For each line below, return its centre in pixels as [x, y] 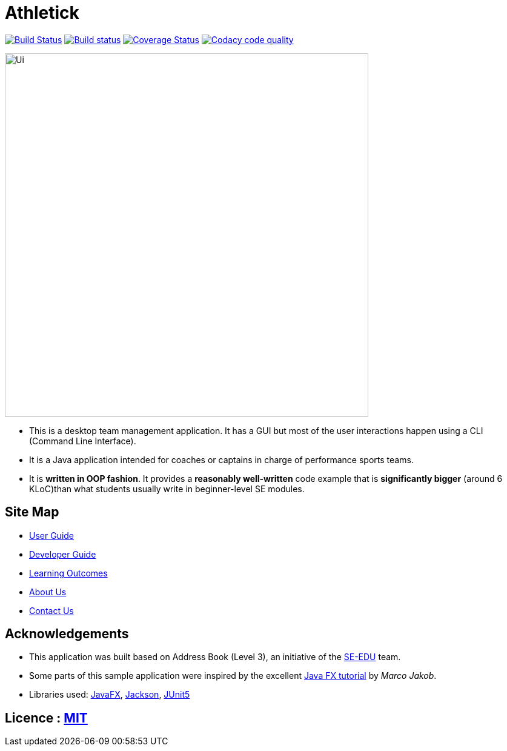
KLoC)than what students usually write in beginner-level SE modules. [167, 489]
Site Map [32, 512]
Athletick [42, 13]
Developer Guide [63, 554]
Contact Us [51, 610]
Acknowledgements [67, 634]
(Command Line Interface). [83, 441]
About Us [48, 592]
